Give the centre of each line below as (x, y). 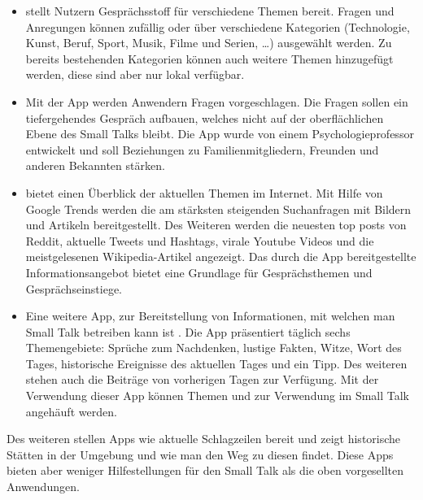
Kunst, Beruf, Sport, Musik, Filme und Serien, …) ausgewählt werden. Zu (209, 43)
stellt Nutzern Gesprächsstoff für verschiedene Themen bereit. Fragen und (210, 11)
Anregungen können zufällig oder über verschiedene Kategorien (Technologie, (218, 26)
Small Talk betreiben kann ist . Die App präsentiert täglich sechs (188, 331)
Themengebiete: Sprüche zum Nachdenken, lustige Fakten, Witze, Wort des (214, 348)
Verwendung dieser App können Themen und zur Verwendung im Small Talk (218, 396)
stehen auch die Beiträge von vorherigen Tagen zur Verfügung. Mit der (202, 379)
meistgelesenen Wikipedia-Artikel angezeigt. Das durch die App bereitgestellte (221, 257)
